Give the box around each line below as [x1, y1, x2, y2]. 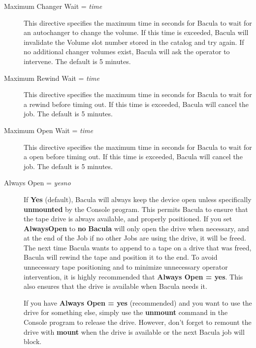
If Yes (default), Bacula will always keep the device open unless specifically [24, 194, 252, 204]
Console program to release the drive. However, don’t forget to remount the [24, 317, 252, 327]
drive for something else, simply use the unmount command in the [24, 307, 228, 317]
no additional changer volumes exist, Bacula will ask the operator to [24, 46, 230, 57]
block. [24, 336, 42, 347]
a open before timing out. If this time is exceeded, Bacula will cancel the [24, 151, 243, 162]
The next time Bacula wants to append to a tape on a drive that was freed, [24, 242, 252, 252]
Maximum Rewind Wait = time [4, 72, 99, 83]
